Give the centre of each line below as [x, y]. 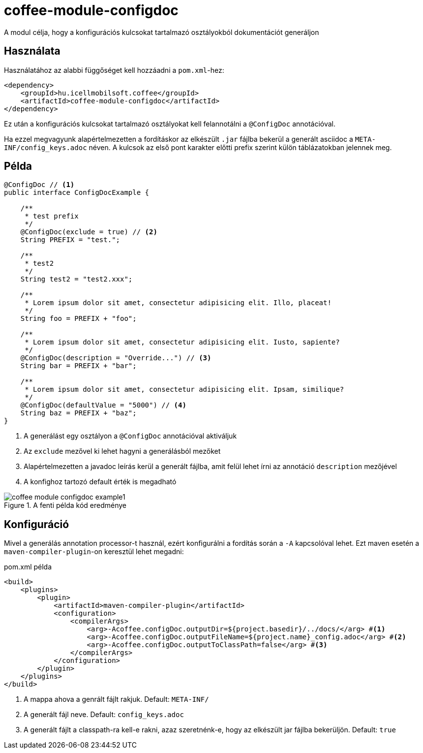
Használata [32, 51]
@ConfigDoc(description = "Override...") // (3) [116, 358]
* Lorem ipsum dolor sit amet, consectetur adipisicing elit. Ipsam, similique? [184, 390]
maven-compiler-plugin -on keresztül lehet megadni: [94, 552]
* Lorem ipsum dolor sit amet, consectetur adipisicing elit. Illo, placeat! [178, 303]
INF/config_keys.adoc [45, 147]
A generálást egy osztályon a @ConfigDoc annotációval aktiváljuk [130, 436]
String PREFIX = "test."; [70, 240]
